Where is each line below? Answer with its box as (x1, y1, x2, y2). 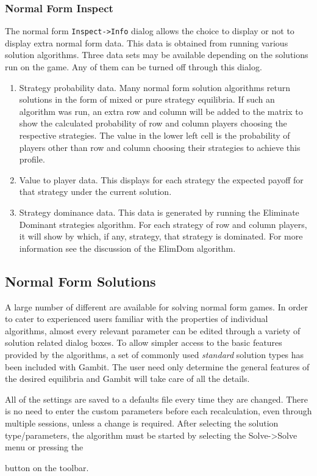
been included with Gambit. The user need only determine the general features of (5, 360, 310, 373)
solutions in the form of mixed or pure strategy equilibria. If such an (19, 93, 275, 106)
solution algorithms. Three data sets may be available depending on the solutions (5, 48, 308, 61)
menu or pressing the (5, 441, 84, 453)
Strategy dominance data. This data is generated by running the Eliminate (19, 206, 299, 218)
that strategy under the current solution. (19, 185, 172, 198)
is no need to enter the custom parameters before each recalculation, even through (5, 405, 312, 417)
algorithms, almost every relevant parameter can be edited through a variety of (5, 324, 301, 337)
